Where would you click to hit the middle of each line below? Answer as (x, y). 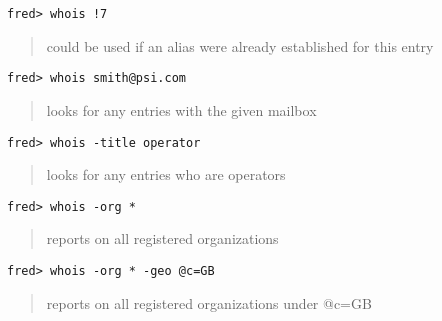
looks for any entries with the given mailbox (181, 109)
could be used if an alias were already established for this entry (240, 45)
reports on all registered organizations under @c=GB (209, 302)
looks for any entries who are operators (166, 174)
